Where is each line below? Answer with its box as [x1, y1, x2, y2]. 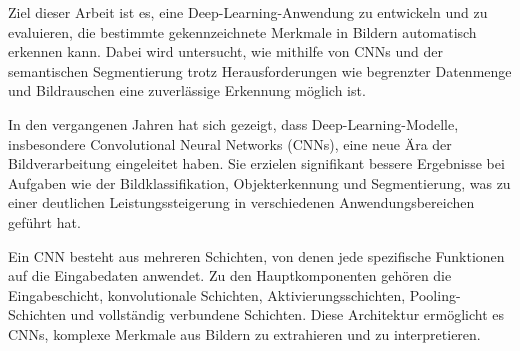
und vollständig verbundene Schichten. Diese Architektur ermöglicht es [70, 304, 505, 325]
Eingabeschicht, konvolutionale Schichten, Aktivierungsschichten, [8, 284, 406, 305]
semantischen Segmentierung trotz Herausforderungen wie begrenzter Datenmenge [8, 60, 512, 81]
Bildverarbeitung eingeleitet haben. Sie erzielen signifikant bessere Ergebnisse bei [8, 153, 505, 174]
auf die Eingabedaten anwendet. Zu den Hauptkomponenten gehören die [8, 265, 452, 286]
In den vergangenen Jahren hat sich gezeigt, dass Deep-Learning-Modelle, [8, 113, 459, 134]
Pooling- [409, 284, 461, 305]
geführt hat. [8, 211, 81, 232]
